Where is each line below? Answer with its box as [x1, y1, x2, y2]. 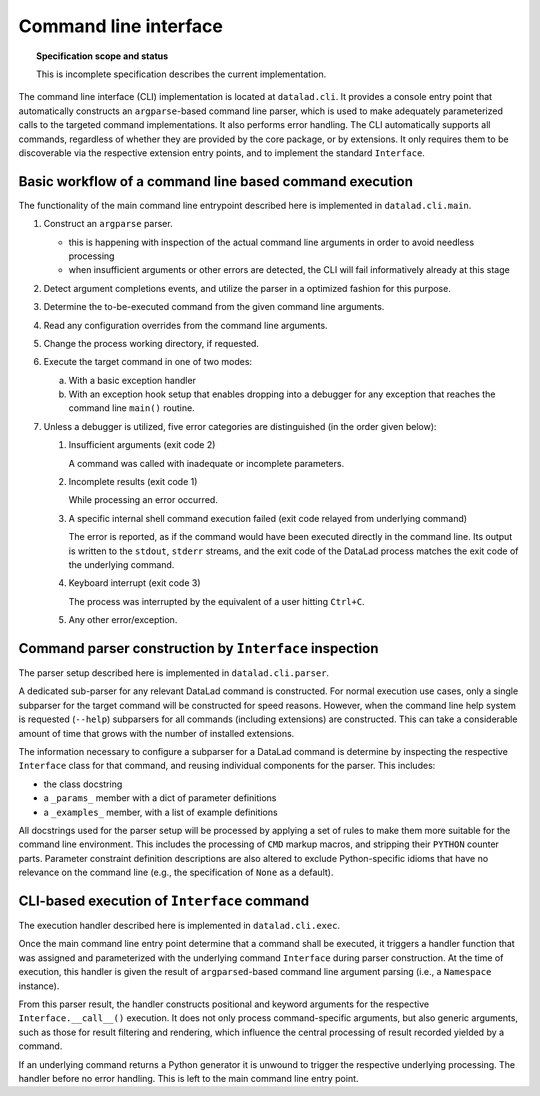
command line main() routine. [68, 402, 195, 414]
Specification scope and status [36, 50, 169, 62]
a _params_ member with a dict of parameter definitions [43, 792, 277, 804]
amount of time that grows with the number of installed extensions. [18, 727, 295, 739]
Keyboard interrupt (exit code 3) [68, 577, 201, 589]
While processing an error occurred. [68, 494, 219, 506]
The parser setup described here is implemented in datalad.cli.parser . [18, 667, 330, 679]
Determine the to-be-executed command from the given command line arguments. [43, 301, 385, 313]
